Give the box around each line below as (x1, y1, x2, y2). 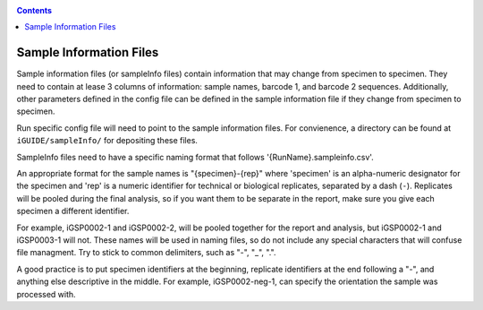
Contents (16, 5, 53, 15)
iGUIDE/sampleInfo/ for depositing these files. (16, 135, 199, 146)
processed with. (16, 288, 76, 299)
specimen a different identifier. (16, 206, 130, 217)
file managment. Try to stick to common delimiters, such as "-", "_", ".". (16, 247, 276, 258)
